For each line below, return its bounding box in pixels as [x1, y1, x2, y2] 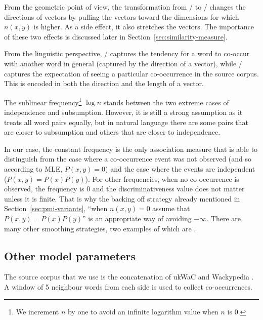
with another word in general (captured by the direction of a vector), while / [4, 58, 242, 68]
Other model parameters [4, 248, 136, 263]
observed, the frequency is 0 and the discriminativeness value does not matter [4, 183, 245, 194]
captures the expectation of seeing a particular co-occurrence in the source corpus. [4, 68, 259, 78]
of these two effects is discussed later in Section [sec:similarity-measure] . [4, 31, 228, 42]
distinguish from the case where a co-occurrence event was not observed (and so [4, 153, 252, 164]
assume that [152, 203, 190, 214]
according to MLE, [4, 163, 63, 174]
